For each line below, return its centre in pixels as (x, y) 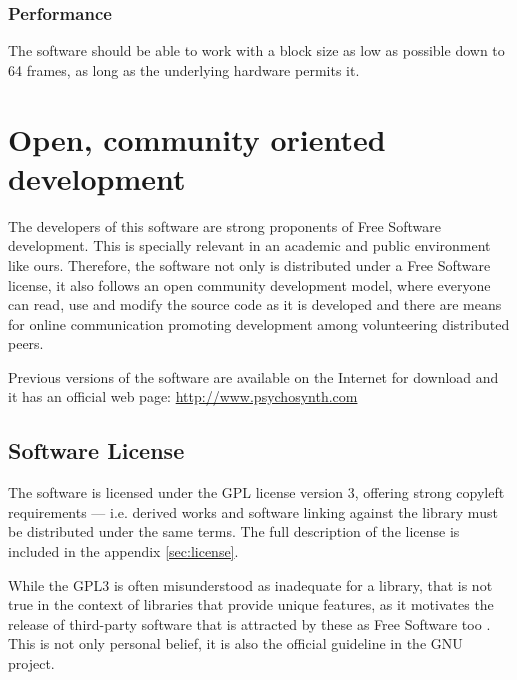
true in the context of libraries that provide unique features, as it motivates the (251, 604)
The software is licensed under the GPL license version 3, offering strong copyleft (256, 492)
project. (31, 663)
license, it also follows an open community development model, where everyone (249, 284)
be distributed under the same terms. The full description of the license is (234, 531)
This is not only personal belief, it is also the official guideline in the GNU (235, 643)
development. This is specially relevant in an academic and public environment (249, 245)
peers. (26, 343)
